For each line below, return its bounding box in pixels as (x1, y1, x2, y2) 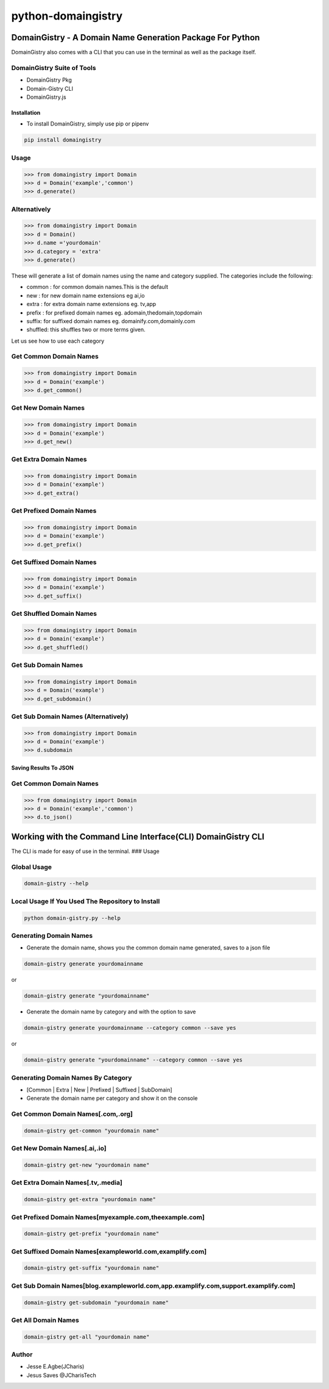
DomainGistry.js (26, 93, 66, 101)
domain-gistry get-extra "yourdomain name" (24, 1196, 157, 1203)
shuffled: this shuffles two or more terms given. (26, 326, 146, 334)
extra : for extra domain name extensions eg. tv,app (26, 301, 157, 308)
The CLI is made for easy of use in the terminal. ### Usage (11, 848, 160, 855)
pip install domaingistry (24, 137, 102, 143)
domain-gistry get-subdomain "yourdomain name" (24, 1299, 169, 1306)
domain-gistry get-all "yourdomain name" (24, 1333, 150, 1340)
